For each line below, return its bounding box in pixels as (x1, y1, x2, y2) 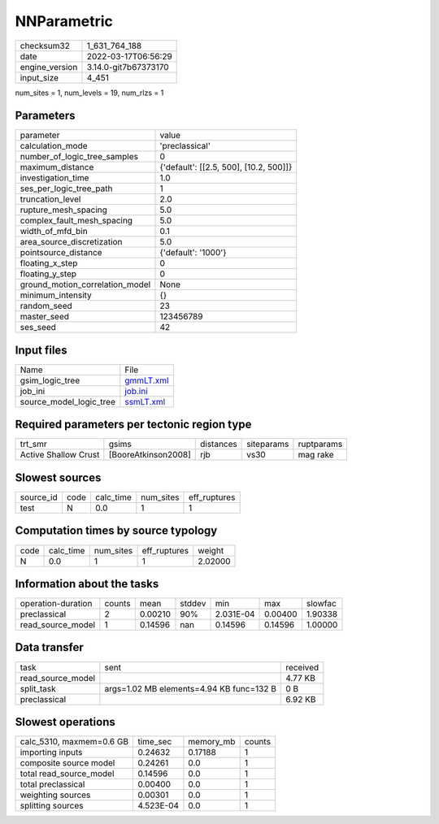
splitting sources (20, 800, 85, 812)
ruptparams (298, 439, 343, 450)
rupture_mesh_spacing (20, 204, 107, 215)
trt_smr (20, 439, 48, 450)
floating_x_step (20, 258, 78, 269)
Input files (15, 343, 68, 357)
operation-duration (20, 598, 93, 609)
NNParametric (15, 12, 114, 30)
